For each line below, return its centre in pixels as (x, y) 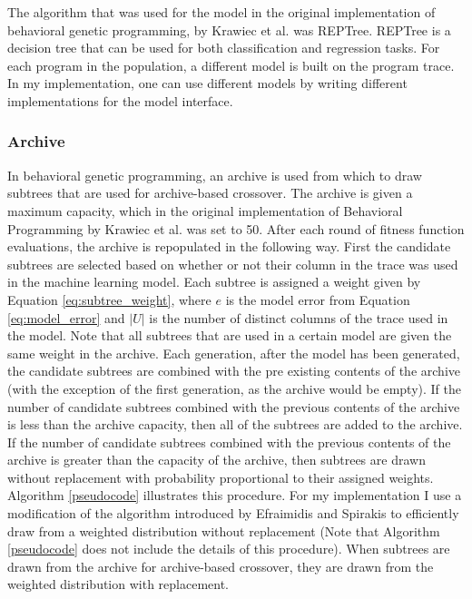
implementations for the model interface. (120, 100)
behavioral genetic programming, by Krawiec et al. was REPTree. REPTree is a (229, 29)
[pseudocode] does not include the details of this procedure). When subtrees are (229, 549)
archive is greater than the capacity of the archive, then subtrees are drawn (216, 460)
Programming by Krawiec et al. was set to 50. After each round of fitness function (236, 228)
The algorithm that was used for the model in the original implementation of (221, 12)
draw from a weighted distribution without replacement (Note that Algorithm (224, 530)
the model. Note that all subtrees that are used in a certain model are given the (230, 335)
